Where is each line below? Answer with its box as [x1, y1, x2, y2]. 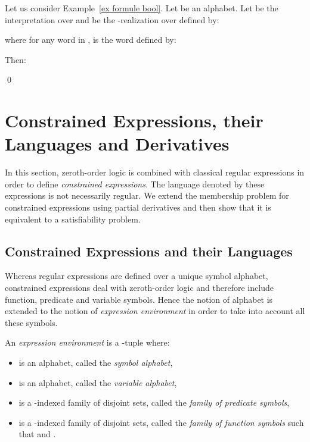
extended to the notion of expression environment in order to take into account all [5, 305, 305, 317]
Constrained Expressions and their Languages [5, 242, 293, 260]
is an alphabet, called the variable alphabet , [18, 376, 177, 388]
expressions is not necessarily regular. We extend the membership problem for [5, 189, 289, 202]
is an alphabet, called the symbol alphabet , [18, 356, 173, 369]
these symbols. [5, 316, 58, 328]
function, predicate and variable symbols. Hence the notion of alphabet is [5, 293, 273, 305]
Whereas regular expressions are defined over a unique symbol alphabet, [5, 269, 268, 282]
